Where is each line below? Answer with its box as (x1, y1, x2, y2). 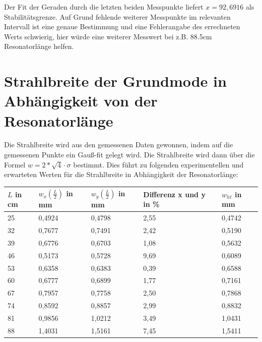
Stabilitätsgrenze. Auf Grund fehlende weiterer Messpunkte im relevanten (4, 11, 231, 22)
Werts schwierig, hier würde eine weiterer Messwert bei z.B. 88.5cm (4, 31, 212, 41)
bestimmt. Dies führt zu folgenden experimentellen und (73, 159, 244, 169)
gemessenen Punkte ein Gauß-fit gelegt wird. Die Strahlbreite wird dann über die (4, 149, 255, 160)
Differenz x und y (143, 189, 206, 199)
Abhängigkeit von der (4, 90, 158, 111)
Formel (4, 159, 26, 169)
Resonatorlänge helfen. (4, 41, 74, 51)
